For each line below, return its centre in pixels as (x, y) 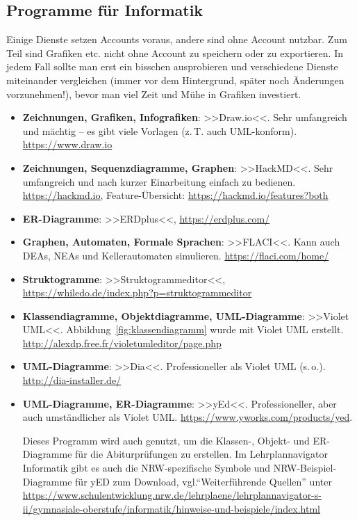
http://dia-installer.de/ (72, 380)
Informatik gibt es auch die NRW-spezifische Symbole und (147, 468)
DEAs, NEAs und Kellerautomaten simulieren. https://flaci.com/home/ (176, 255)
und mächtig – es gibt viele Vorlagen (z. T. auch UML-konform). (160, 130)
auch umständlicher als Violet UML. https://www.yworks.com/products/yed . (188, 417)
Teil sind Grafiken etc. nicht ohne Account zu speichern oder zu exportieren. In (175, 53)
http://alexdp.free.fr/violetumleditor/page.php (122, 343)
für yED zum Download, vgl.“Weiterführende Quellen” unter (204, 481)
